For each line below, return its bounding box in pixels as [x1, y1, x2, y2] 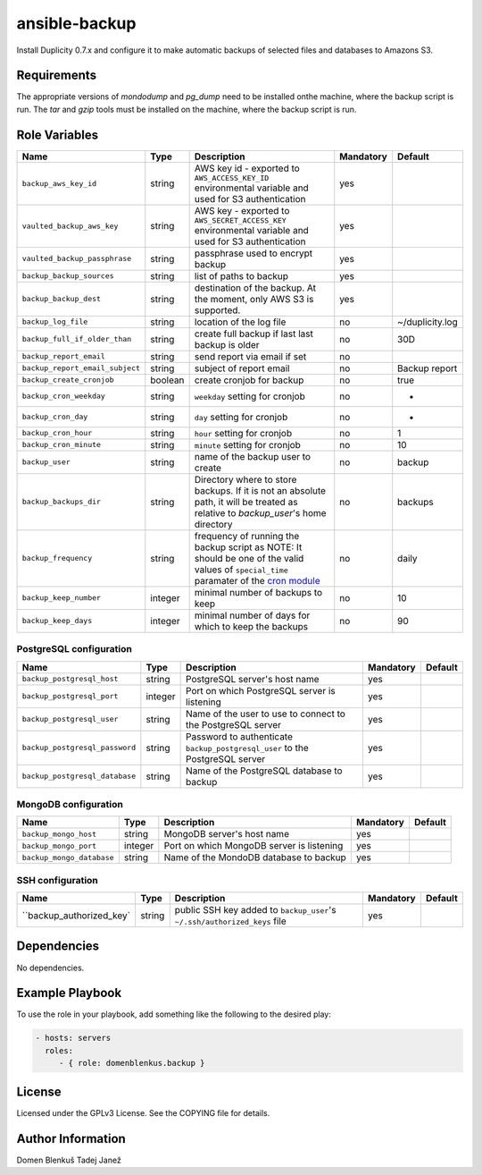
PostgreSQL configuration [16, 643, 133, 655]
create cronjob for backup [194, 374, 304, 386]
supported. [194, 304, 241, 317]
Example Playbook [16, 985, 122, 1001]
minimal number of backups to [194, 586, 323, 598]
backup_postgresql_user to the [186, 741, 309, 754]
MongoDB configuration [16, 798, 124, 810]
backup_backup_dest [21, 294, 102, 304]
